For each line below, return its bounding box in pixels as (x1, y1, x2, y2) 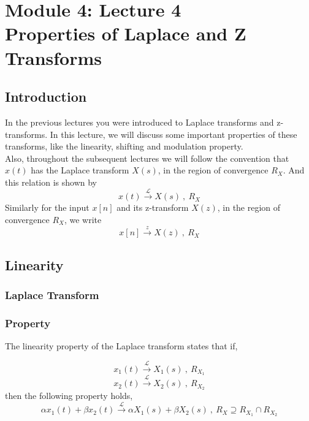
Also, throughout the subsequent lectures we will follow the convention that (5, 151, 289, 164)
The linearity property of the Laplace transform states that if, (5, 339, 238, 352)
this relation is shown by (5, 175, 97, 188)
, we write (64, 213, 102, 226)
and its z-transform (116, 201, 189, 214)
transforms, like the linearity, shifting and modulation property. (5, 140, 243, 153)
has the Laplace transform (31, 164, 129, 176)
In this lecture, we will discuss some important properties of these (50, 127, 297, 140)
